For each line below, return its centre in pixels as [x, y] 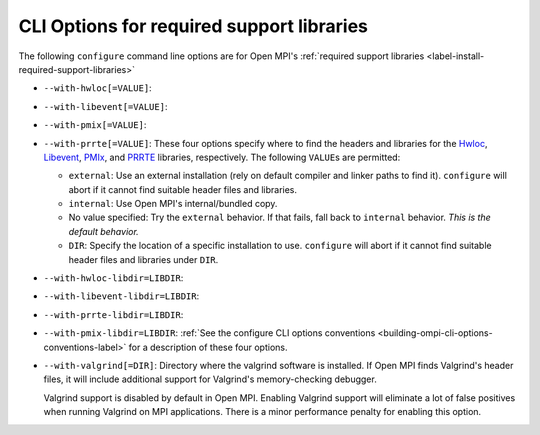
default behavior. [103, 231]
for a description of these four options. [208, 347]
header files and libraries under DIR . [143, 259]
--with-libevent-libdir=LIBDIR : [121, 296]
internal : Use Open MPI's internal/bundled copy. [173, 204]
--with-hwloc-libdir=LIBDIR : [113, 278]
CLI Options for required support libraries [193, 26]
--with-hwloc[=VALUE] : [97, 88]
